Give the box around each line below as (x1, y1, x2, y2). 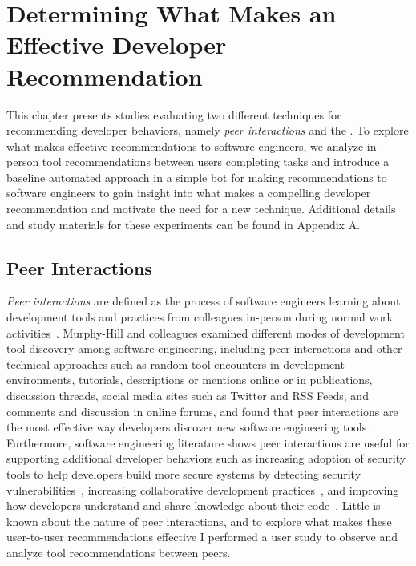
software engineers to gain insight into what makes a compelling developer (6, 184, 371, 201)
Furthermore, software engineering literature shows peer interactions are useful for (6, 434, 410, 451)
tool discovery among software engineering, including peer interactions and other (6, 340, 402, 357)
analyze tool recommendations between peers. (6, 544, 231, 560)
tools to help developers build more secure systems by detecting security (6, 465, 361, 482)
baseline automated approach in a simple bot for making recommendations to (6, 168, 387, 185)
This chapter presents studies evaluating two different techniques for (6, 106, 341, 123)
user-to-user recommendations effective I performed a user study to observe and (6, 528, 398, 545)
